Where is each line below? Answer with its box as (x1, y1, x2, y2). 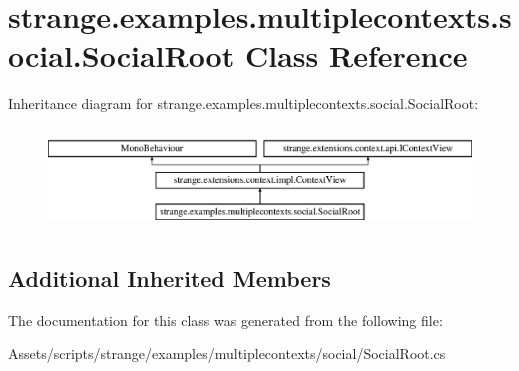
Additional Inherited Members (8, 262, 331, 293)
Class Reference (244, 35, 468, 76)
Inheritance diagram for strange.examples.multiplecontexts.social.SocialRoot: (8, 93, 479, 114)
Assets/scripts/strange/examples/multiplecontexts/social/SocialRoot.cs (8, 343, 446, 364)
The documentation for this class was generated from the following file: (8, 309, 443, 330)
